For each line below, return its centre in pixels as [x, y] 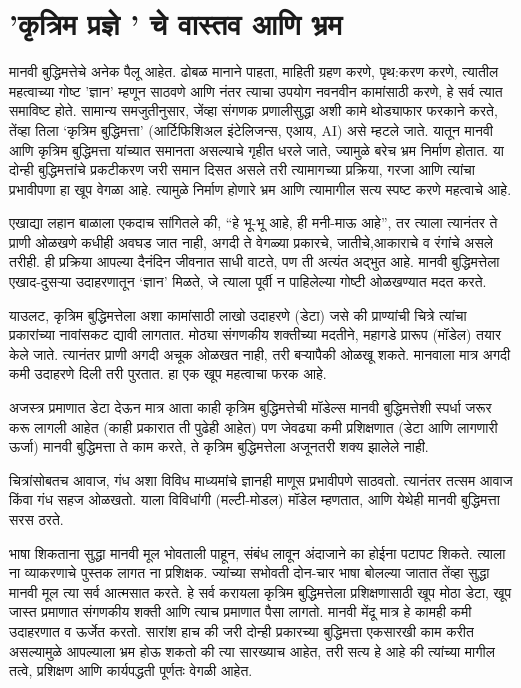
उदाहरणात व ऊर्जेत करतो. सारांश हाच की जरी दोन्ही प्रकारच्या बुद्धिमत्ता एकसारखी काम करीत [241, 630]
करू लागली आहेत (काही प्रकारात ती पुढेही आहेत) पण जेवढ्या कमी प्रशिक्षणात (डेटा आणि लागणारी [253, 426]
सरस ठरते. [36, 519]
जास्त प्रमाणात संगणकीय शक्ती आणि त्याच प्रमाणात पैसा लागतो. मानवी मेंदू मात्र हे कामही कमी [240, 611]
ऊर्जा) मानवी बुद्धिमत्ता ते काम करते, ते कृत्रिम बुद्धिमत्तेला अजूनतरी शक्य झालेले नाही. [219, 446]
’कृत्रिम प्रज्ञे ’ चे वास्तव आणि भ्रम [176, 23]
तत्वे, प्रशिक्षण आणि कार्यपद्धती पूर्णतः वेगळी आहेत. [131, 670]
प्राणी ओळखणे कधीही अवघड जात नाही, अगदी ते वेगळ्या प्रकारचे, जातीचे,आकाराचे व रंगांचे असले [251, 241]
